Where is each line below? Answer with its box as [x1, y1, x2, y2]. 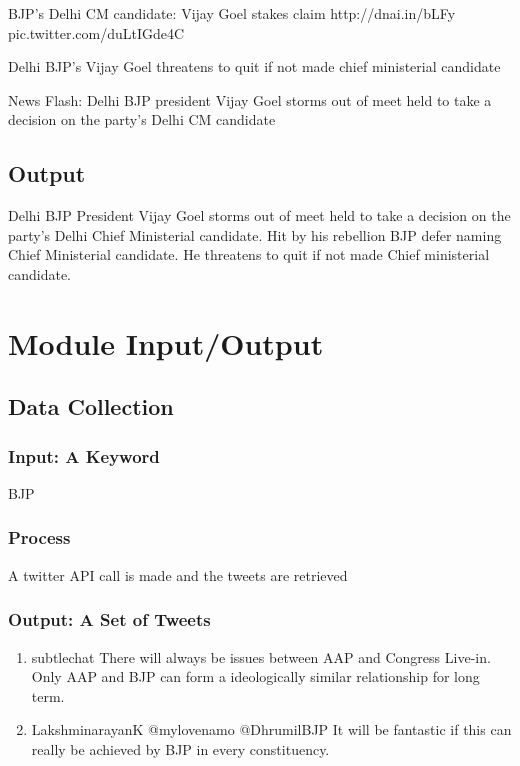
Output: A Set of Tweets [8, 607, 211, 632]
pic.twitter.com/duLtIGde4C [8, 22, 185, 43]
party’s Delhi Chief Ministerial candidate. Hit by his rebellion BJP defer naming [8, 224, 502, 245]
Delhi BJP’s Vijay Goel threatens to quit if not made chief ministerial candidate [8, 56, 501, 77]
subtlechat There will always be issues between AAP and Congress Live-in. [31, 646, 491, 667]
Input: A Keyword [8, 443, 160, 468]
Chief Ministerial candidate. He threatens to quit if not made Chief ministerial [8, 244, 490, 265]
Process [8, 525, 71, 550]
